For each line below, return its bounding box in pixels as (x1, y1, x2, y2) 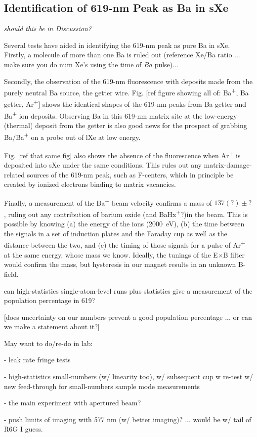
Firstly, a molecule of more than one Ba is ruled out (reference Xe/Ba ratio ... (4, 49, 240, 60)
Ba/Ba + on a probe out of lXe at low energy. (4, 130, 141, 142)
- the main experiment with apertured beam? (4, 397, 141, 408)
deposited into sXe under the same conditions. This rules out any (4, 160, 202, 170)
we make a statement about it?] (4, 321, 100, 332)
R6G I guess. (4, 424, 43, 434)
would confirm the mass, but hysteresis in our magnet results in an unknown (4, 259, 236, 269)
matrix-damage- (204, 160, 252, 170)
